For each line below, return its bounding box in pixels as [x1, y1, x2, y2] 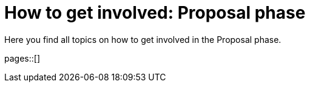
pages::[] [4, 53, 40, 63]
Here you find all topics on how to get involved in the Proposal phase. [4, 34, 281, 45]
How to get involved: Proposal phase [4, 2, 306, 23]
